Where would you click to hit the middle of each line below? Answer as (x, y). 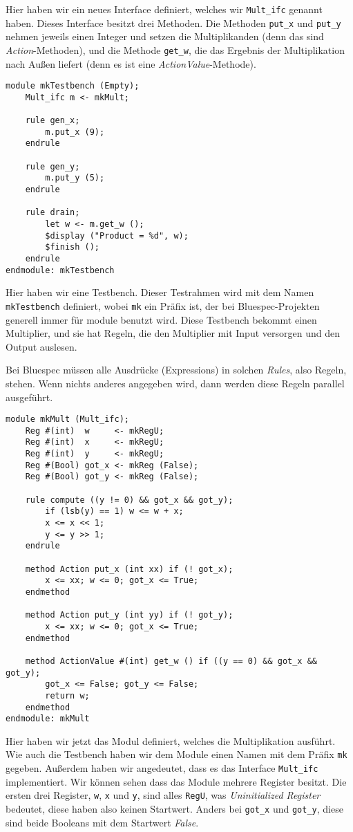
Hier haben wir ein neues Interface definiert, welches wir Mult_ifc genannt (164, 9)
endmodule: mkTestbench (60, 270)
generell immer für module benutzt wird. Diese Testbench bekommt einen (161, 319)
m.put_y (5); (75, 178)
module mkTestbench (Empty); (73, 86)
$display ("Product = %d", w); (117, 235)
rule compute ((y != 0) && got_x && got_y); (129, 500)
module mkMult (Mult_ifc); (67, 419)
